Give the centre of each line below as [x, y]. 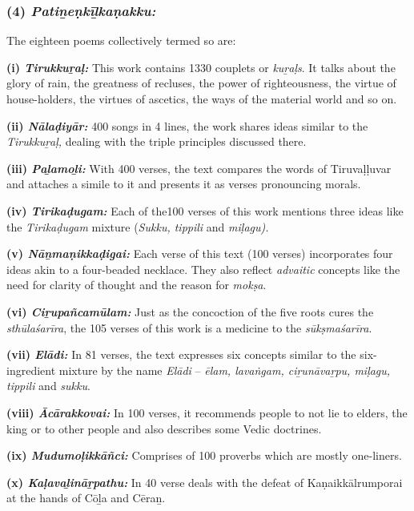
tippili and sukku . [48, 386]
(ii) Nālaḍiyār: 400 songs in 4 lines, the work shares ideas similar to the [187, 125]
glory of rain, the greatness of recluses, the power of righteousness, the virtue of [201, 83]
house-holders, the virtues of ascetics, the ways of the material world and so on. [202, 99]
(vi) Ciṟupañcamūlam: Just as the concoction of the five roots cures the [190, 311]
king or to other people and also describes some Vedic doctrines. [164, 428]
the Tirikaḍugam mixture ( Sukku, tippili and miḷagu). [138, 226]
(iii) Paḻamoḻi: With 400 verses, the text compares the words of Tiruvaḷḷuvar [199, 168]
